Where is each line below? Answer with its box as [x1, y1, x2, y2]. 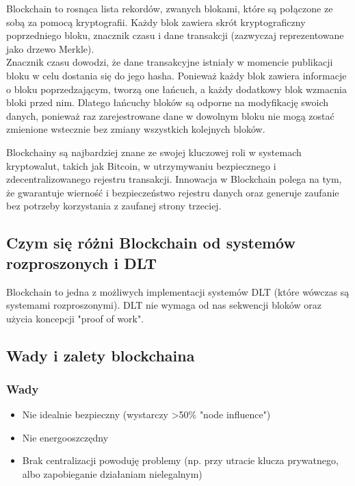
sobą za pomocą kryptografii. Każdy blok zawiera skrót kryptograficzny [6, 14, 306, 29]
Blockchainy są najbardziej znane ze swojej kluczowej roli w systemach [6, 144, 302, 159]
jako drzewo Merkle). [6, 41, 94, 55]
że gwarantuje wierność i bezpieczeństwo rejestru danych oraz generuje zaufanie [6, 185, 339, 199]
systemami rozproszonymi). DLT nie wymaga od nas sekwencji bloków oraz [6, 298, 321, 312]
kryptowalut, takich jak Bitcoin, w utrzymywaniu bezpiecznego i [6, 158, 276, 172]
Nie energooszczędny [22, 430, 109, 444]
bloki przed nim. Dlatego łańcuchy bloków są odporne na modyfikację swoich [6, 95, 329, 110]
